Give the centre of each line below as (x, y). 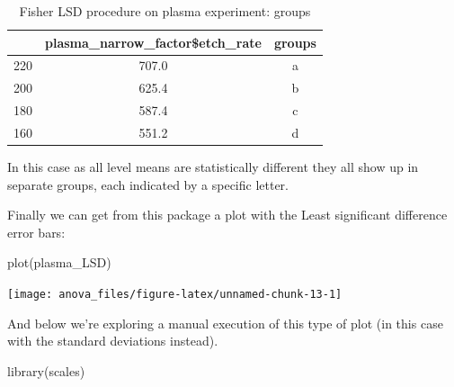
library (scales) (46, 370)
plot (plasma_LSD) (59, 262)
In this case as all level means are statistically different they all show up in (213, 167)
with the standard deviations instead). (113, 341)
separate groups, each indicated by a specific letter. (148, 184)
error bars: (36, 232)
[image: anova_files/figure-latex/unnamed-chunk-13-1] (175, 295)
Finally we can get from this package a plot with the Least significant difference (227, 215)
